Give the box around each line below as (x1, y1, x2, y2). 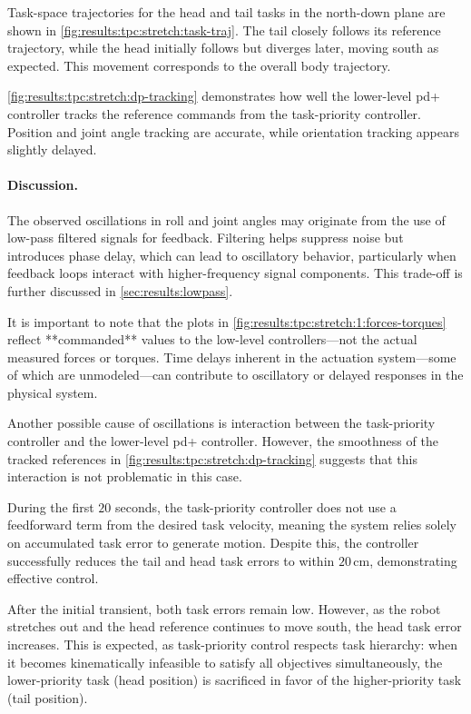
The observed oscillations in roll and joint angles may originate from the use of (7, 210, 446, 229)
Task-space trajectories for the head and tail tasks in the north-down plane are (7, 3, 446, 21)
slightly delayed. (7, 140, 97, 159)
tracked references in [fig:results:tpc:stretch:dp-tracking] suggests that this (7, 449, 417, 468)
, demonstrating (369, 550, 457, 570)
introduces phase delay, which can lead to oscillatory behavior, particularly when (7, 245, 456, 264)
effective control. (7, 569, 99, 588)
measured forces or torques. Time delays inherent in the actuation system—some (7, 347, 456, 366)
